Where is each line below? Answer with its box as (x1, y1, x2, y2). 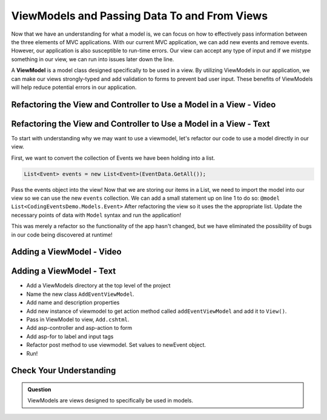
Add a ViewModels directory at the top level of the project (26, 282, 171, 289)
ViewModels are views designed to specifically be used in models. (27, 397, 194, 404)
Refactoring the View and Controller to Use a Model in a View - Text (11, 119, 270, 129)
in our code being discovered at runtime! (11, 231, 113, 238)
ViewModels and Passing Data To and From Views (11, 9, 268, 22)
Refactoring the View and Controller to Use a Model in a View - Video (11, 99, 276, 110)
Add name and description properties (26, 299, 120, 306)
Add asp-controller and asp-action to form (26, 324, 133, 332)
